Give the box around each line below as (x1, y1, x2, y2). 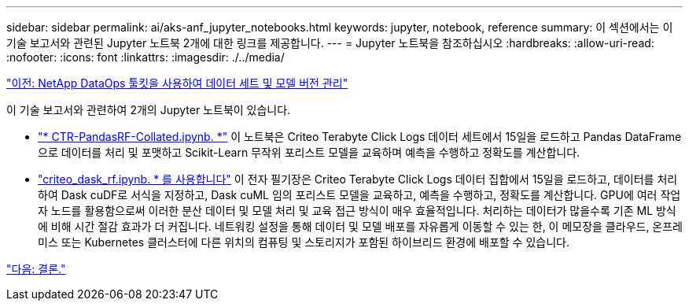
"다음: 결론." (6, 262, 66, 276)
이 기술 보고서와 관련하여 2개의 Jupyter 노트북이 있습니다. (6, 103, 291, 117)
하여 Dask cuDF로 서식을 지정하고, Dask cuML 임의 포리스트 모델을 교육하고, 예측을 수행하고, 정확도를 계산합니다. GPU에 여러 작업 (38, 188, 681, 202)
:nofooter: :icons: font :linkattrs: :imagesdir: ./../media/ (6, 50, 285, 64)
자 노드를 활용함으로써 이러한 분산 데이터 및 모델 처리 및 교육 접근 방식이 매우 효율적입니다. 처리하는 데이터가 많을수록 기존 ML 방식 (38, 204, 676, 217)
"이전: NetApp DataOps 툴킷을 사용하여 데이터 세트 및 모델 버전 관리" (6, 76, 348, 90)
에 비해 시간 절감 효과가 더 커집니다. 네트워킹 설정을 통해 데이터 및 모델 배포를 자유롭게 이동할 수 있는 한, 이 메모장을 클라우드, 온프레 (38, 220, 683, 233)
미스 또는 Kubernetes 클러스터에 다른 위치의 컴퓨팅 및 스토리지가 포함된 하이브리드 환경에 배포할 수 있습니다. (38, 235, 569, 249)
